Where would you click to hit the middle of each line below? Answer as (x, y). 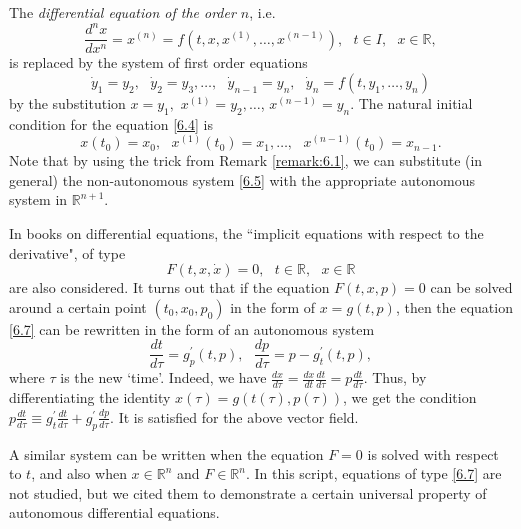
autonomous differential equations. (114, 512)
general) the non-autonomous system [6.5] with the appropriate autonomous (242, 179)
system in (38, 199)
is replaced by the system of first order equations (158, 62)
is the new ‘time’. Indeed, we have (163, 377)
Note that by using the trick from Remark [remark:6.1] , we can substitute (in (246, 160)
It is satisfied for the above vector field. (238, 416)
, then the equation (454, 306)
